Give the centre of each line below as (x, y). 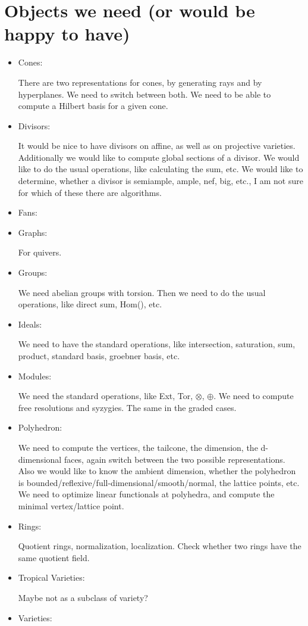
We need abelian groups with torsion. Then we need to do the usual (142, 292)
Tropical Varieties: (51, 577)
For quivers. (40, 252)
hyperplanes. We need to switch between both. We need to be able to (144, 94)
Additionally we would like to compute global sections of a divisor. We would (159, 157)
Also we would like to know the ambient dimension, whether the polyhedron (157, 471)
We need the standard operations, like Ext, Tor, (106, 396)
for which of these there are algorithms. (90, 192)
